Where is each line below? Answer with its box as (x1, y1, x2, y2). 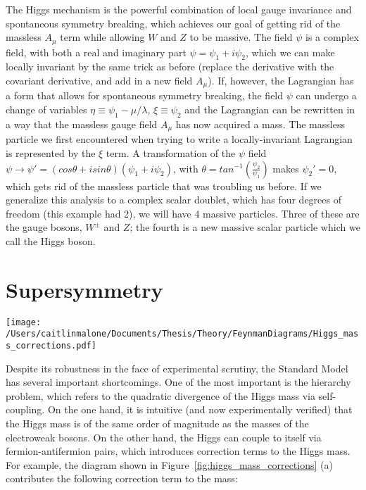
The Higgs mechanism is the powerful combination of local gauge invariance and (6, 2, 352, 16)
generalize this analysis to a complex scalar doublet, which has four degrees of (6, 192, 341, 207)
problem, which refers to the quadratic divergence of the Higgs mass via (6, 388, 315, 403)
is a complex (305, 30, 359, 44)
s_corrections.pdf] (6, 340, 96, 351)
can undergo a (296, 88, 357, 103)
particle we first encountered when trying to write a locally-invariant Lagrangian (6, 132, 353, 146)
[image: (6, 317, 42, 327)
